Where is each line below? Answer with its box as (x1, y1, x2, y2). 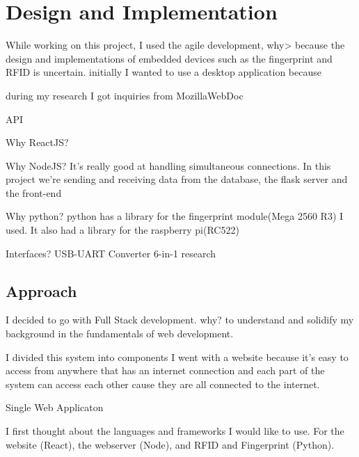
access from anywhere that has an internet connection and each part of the (6, 363, 325, 378)
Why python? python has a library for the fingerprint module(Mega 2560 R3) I (6, 209, 344, 223)
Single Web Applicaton (6, 400, 104, 415)
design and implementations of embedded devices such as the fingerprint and (6, 51, 333, 65)
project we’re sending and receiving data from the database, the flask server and (6, 172, 348, 186)
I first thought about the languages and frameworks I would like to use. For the (6, 424, 344, 438)
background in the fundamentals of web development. (6, 326, 234, 341)
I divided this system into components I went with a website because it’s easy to (6, 349, 349, 364)
